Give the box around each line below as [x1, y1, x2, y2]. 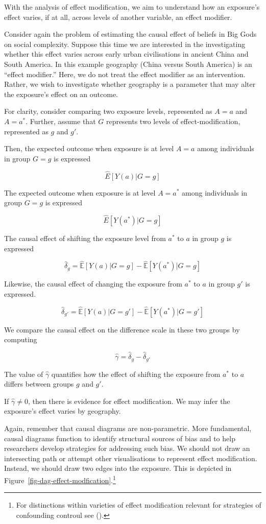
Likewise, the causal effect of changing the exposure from [4, 278, 182, 289]
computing [4, 334, 37, 345]
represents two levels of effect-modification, [106, 115, 240, 126]
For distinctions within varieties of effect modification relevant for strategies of [16, 499, 261, 510]
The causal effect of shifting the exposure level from [4, 232, 166, 243]
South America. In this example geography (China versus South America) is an [4, 58, 252, 69]
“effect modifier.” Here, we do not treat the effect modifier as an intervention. [4, 68, 246, 79]
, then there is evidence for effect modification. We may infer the [28, 395, 230, 406]
